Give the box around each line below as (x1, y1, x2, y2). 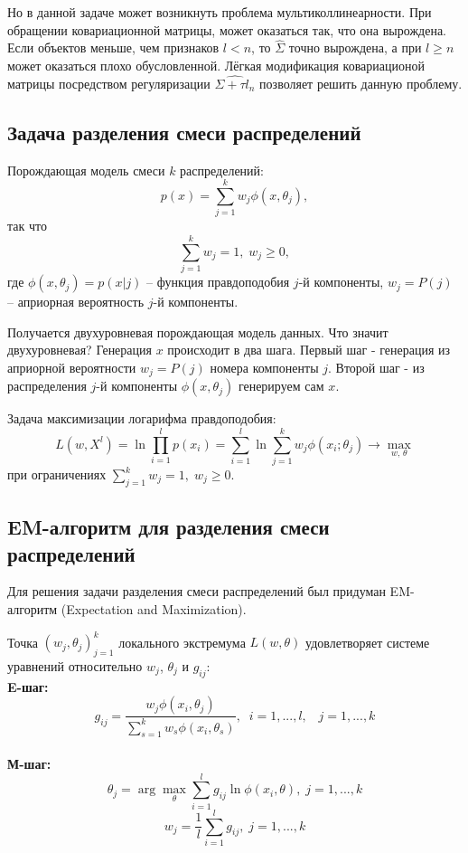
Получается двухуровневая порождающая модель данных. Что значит (7, 322, 388, 341)
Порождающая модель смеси (7, 160, 165, 179)
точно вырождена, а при (288, 38, 422, 57)
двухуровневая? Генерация (7, 340, 152, 359)
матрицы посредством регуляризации (7, 73, 211, 92)
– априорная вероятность (7, 292, 145, 311)
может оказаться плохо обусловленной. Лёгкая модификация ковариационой (7, 56, 425, 74)
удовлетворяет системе (305, 632, 430, 651)
